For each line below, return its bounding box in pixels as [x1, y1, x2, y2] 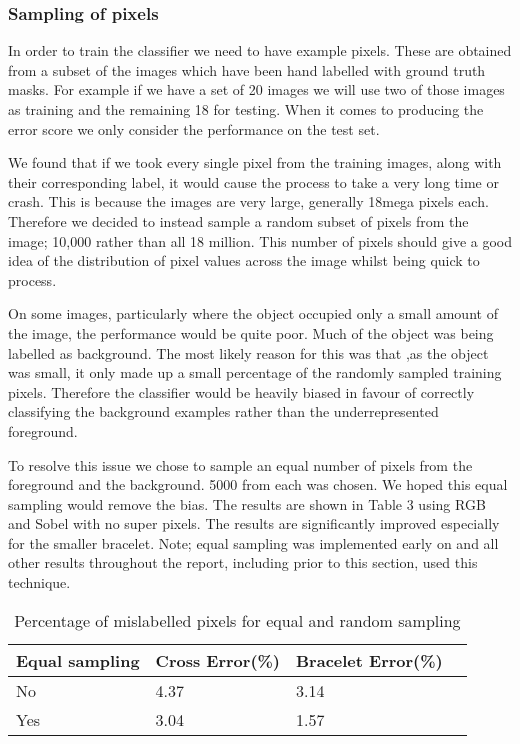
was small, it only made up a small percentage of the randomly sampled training [8, 362, 502, 383]
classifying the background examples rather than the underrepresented [8, 401, 439, 422]
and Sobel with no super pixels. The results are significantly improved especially [8, 513, 500, 534]
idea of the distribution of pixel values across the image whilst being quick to [8, 250, 480, 271]
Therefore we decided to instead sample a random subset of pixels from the [8, 210, 469, 231]
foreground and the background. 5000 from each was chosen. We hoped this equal [8, 474, 508, 495]
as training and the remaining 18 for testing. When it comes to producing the [8, 99, 484, 119]
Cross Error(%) [155, 648, 281, 672]
